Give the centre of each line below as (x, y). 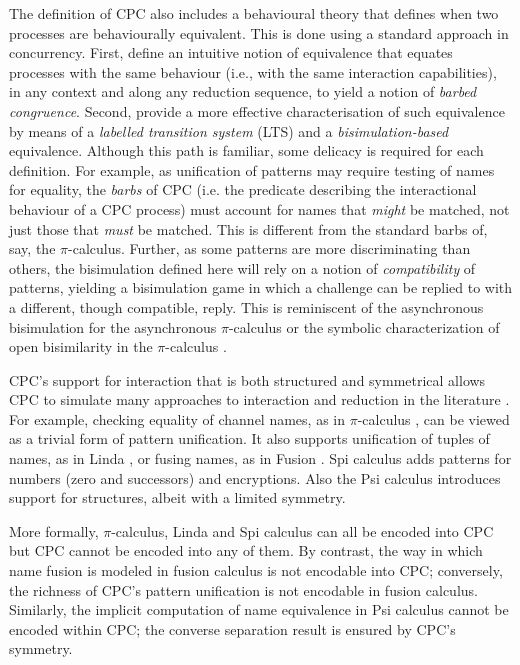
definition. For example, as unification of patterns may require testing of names (252, 169)
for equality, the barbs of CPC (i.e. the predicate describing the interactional (243, 189)
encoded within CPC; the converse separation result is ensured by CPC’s (232, 628)
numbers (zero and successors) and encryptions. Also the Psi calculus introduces (255, 477)
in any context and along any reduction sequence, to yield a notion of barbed (243, 91)
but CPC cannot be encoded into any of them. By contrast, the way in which (246, 550)
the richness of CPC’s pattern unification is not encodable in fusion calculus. (243, 589)
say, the (32, 248)
